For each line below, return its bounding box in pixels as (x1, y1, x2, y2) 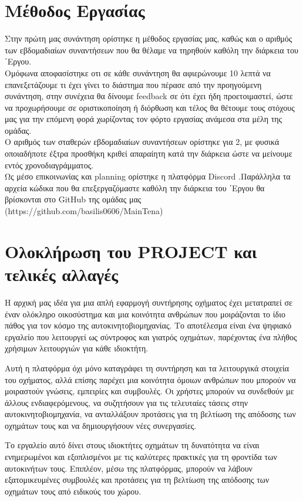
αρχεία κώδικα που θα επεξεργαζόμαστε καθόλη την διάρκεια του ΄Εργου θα (5, 181, 265, 194)
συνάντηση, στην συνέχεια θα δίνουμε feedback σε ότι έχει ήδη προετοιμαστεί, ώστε (5, 90, 293, 102)
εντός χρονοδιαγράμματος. (5, 158, 94, 171)
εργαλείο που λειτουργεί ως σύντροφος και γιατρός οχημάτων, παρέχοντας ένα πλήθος (5, 330, 297, 343)
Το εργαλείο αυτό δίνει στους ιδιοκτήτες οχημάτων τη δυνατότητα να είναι (5, 439, 260, 451)
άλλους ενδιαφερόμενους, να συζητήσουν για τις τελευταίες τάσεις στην (5, 396, 248, 408)
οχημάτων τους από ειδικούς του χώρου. (5, 485, 142, 497)
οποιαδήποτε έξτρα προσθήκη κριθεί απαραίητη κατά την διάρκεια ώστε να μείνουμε (5, 147, 292, 160)
